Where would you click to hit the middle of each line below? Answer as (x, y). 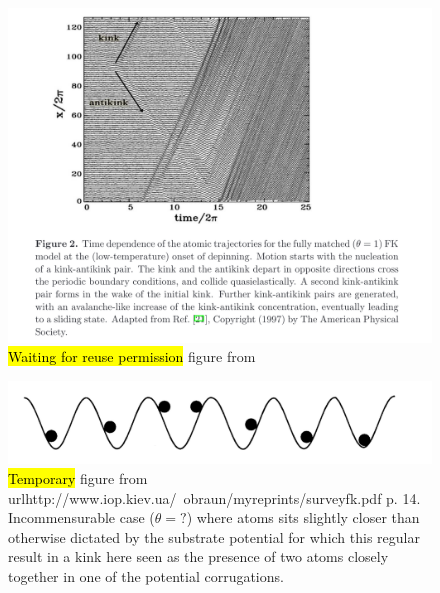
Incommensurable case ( (81, 517)
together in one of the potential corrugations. (146, 575)
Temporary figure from (78, 477)
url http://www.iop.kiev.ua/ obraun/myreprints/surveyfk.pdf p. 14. (214, 497)
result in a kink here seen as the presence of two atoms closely (198, 556)
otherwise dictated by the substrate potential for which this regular (214, 536)
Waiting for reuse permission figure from (132, 356)
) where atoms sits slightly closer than (303, 517)
